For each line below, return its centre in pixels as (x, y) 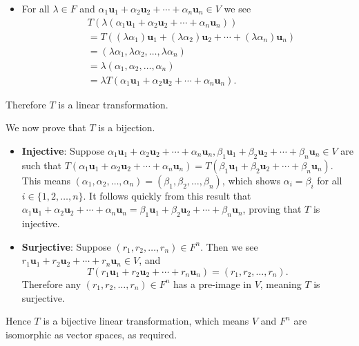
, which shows (251, 180)
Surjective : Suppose (66, 246)
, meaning (281, 283)
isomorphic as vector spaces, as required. (91, 334)
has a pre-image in (212, 283)
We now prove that (46, 127)
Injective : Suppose (63, 150)
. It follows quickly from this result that (167, 195)
